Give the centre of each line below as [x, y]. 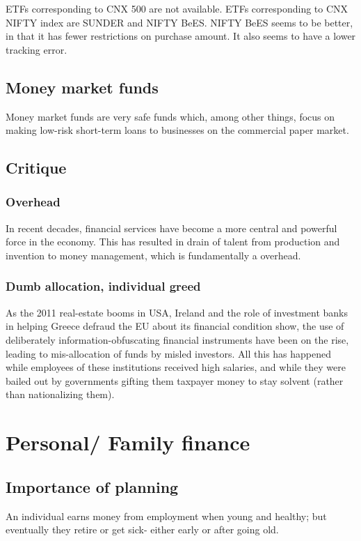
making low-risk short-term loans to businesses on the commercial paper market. [177, 130]
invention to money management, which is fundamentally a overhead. [153, 255]
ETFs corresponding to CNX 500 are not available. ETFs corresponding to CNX [177, 8]
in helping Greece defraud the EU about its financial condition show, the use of [175, 326]
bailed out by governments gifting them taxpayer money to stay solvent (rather [175, 380]
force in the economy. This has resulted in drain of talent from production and [173, 242]
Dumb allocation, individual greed [103, 286]
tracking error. [37, 49]
